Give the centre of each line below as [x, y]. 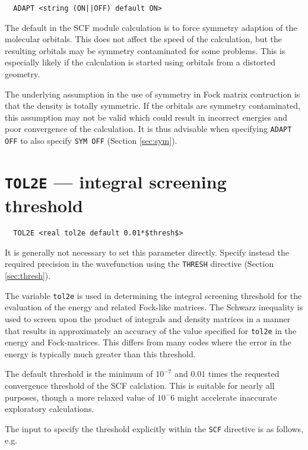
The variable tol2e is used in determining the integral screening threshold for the [153, 295]
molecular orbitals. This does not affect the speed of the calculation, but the [144, 39]
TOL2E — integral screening [116, 181]
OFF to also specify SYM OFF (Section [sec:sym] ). [91, 141]
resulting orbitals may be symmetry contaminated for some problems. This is [145, 50]
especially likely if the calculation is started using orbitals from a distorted [140, 62]
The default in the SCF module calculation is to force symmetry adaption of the [151, 27]
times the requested [244, 374]
